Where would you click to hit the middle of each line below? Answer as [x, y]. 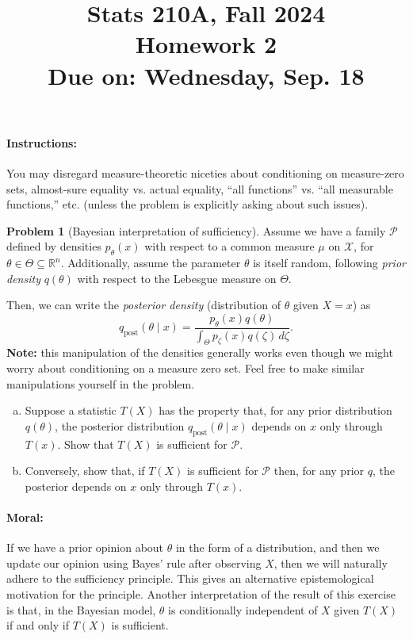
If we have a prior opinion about [85, 547]
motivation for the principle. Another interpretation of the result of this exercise [201, 593]
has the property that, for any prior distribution [275, 410]
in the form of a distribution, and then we [277, 547]
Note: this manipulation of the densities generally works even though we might [200, 352]
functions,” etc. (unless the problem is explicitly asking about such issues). [187, 204]
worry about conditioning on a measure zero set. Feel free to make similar [185, 367]
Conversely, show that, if [85, 471]
